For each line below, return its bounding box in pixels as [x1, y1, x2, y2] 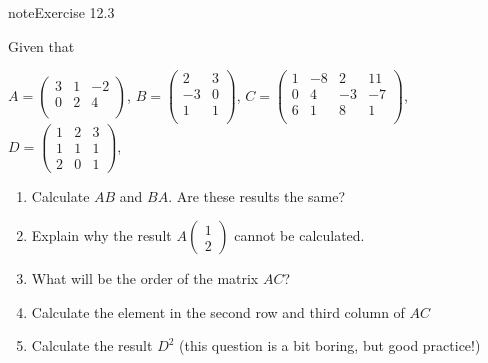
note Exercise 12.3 [8, 2, 115, 22]
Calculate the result [31, 335, 153, 356]
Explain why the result [31, 225, 172, 246]
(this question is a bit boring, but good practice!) [179, 335, 481, 356]
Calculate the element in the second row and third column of [31, 301, 405, 322]
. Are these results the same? [168, 185, 346, 206]
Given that [8, 35, 75, 56]
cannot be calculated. [234, 225, 365, 246]
